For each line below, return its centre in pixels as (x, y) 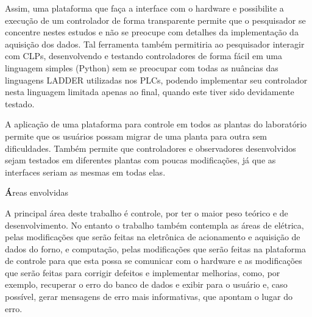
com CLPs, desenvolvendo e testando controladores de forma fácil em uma (144, 56)
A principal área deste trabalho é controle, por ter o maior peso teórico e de (147, 212)
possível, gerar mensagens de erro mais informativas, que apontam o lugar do (149, 297)
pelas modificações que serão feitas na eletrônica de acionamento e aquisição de (153, 237)
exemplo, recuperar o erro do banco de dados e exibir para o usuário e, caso (146, 284)
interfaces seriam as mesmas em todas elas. (85, 172)
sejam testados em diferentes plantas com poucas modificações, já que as (140, 160)
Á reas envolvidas (37, 192)
